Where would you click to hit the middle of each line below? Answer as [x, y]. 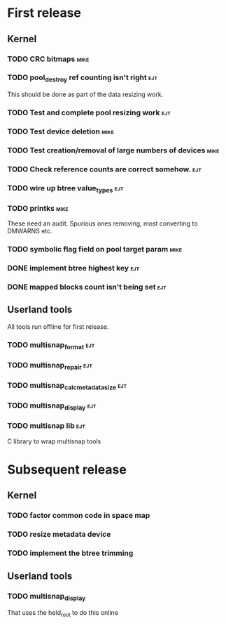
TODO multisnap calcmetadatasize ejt [67, 386]
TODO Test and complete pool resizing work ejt [89, 112]
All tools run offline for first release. [58, 326]
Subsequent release [67, 470]
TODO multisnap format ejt [51, 345]
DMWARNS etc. [30, 231]
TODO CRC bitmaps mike [48, 59]
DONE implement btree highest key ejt [73, 268]
